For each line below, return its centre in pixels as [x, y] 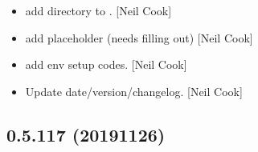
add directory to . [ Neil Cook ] [98, 10]
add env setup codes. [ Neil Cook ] [106, 64]
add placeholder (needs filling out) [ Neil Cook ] [139, 37]
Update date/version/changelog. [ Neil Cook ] [134, 91]
